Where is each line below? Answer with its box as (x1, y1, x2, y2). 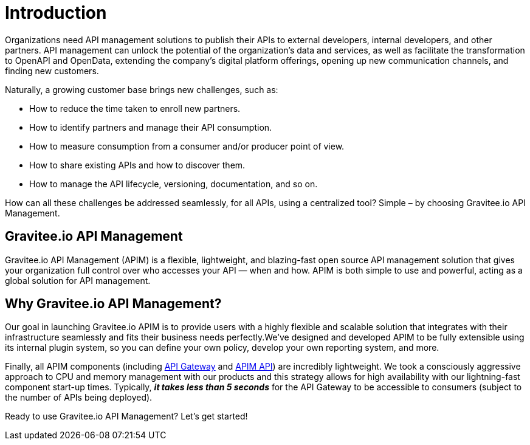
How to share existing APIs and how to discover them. (29, 159, 246, 170)
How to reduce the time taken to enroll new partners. (29, 103, 241, 114)
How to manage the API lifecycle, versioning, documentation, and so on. (29, 178, 318, 189)
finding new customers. (5, 65, 99, 76)
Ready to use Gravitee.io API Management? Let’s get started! (5, 411, 248, 422)
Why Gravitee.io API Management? (5, 296, 222, 312)
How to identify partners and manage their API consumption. (29, 122, 272, 133)
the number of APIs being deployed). (5, 392, 153, 403)
